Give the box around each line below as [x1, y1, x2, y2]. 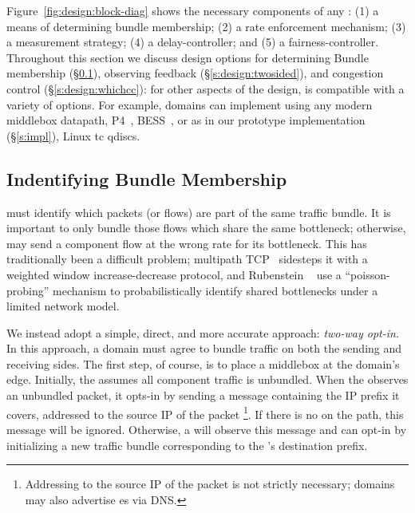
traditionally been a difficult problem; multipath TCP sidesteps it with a [6, 251, 368, 267]
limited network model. [6, 298, 120, 314]
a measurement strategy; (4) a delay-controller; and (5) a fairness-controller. [6, 34, 379, 50]
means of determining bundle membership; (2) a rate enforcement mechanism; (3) [6, 18, 406, 34]
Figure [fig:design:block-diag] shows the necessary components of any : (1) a [6, 2, 379, 18]
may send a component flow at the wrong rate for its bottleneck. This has [6, 235, 367, 251]
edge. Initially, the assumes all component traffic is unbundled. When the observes [6, 371, 409, 388]
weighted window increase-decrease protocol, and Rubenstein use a [6, 266, 342, 282]
